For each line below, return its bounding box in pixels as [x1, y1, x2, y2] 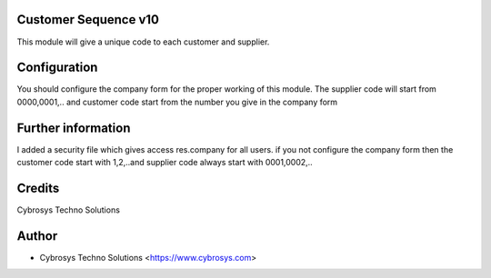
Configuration [16, 60, 98, 75]
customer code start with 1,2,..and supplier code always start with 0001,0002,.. [16, 157, 313, 168]
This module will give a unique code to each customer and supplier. [16, 36, 270, 47]
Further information [16, 120, 131, 135]
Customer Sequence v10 [16, 12, 159, 27]
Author [16, 228, 58, 243]
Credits [16, 180, 60, 195]
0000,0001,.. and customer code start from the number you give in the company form [16, 96, 338, 107]
